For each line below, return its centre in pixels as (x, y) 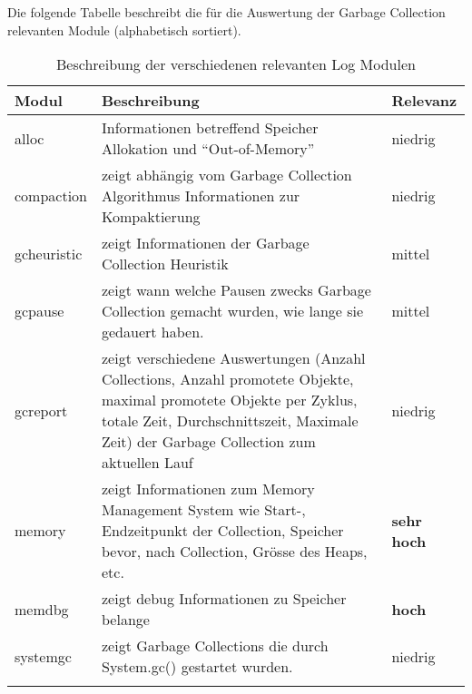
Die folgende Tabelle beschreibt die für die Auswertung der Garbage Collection (226, 12)
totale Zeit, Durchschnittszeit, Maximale (230, 421)
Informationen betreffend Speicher (210, 128)
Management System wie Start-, (204, 510)
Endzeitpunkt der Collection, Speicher (223, 531)
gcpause (39, 311)
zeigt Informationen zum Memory (208, 489)
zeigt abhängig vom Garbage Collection (227, 175)
